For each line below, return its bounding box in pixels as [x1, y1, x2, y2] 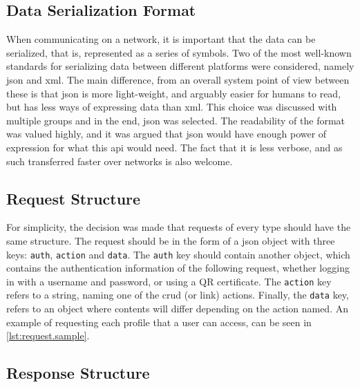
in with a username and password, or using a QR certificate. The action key [6, 274, 332, 288]
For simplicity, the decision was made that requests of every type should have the [6, 220, 351, 234]
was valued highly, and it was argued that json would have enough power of [6, 126, 327, 141]
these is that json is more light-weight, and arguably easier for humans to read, [6, 86, 341, 100]
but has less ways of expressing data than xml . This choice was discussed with [6, 100, 337, 114]
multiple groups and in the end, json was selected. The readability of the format [6, 113, 345, 127]
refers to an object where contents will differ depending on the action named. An [6, 301, 348, 316]
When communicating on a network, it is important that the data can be [6, 32, 316, 46]
